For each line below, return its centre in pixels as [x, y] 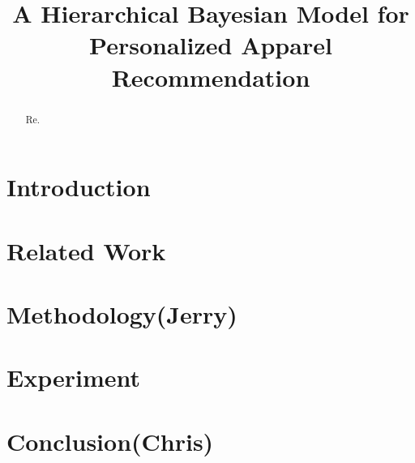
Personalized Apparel [211, 45]
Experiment [74, 377]
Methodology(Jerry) [122, 313]
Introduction [79, 187]
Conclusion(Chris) [110, 441]
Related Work [86, 250]
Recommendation [211, 77]
